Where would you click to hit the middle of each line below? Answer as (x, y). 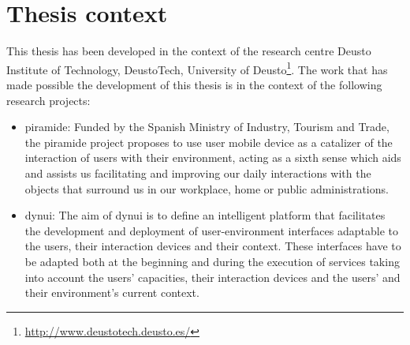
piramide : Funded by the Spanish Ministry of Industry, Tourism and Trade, (207, 127)
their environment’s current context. (112, 292)
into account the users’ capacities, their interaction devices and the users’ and (212, 277)
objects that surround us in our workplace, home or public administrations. (207, 188)
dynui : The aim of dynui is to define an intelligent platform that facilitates (205, 215)
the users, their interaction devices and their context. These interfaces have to (213, 246)
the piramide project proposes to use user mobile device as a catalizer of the (209, 142)
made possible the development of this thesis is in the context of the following (194, 84)
